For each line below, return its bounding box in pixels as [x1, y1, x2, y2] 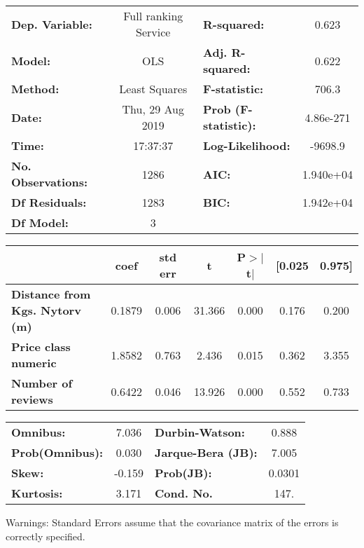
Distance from [11, 286, 91, 302]
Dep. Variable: [11, 15, 92, 32]
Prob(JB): [154, 465, 212, 481]
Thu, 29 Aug [122, 101, 184, 117]
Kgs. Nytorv [11, 302, 81, 318]
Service [136, 24, 171, 40]
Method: [11, 81, 59, 97]
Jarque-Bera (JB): [154, 444, 258, 460]
